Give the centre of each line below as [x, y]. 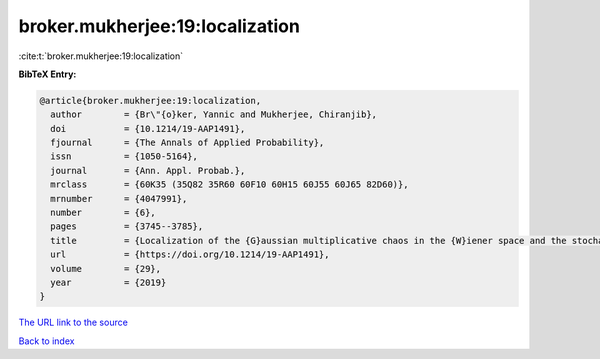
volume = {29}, [106, 268]
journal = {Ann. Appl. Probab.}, [148, 170]
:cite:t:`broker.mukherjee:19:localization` [101, 56]
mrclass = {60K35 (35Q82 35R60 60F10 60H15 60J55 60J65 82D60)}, [229, 184]
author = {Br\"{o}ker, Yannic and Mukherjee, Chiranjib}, [214, 114]
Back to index [46, 341]
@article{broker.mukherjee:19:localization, [150, 100]
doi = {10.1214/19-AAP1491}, [148, 128]
